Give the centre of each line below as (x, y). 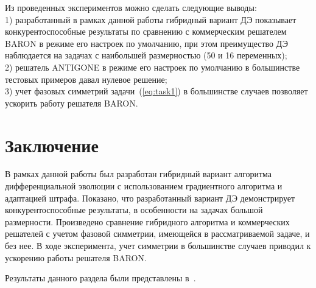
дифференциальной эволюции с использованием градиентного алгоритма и (144, 186)
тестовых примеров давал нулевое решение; (86, 79)
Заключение (52, 145)
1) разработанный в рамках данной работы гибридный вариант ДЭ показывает (151, 19)
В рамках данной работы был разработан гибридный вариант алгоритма (139, 174)
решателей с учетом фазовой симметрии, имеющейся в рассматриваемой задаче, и (157, 234)
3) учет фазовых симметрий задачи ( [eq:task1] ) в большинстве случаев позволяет (156, 91)
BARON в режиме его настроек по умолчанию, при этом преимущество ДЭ (146, 43)
